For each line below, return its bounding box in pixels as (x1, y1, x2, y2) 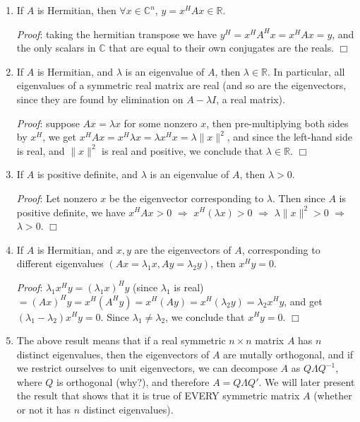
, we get (42, 129, 77, 144)
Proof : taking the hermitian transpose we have (16, 26, 217, 41)
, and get (284, 293, 323, 308)
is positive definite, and (37, 167, 138, 182)
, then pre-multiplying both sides (206, 115, 349, 130)
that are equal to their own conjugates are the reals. (109, 40, 335, 55)
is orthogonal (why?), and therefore (56, 374, 210, 389)
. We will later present (258, 374, 355, 389)
